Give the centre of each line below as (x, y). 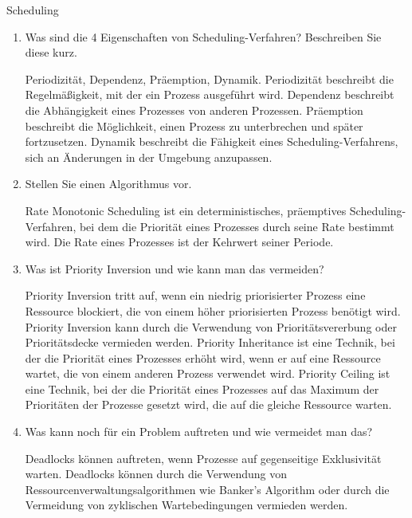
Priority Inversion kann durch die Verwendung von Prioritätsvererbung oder (211, 326)
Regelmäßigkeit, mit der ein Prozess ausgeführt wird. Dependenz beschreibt (210, 94)
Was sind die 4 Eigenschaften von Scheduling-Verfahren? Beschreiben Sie (203, 36)
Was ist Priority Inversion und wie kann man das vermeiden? (175, 268)
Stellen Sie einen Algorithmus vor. (108, 184)
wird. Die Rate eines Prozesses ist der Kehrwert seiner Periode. (179, 242)
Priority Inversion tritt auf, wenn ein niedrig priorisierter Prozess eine (195, 295)
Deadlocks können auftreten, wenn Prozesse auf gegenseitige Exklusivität (203, 458)
